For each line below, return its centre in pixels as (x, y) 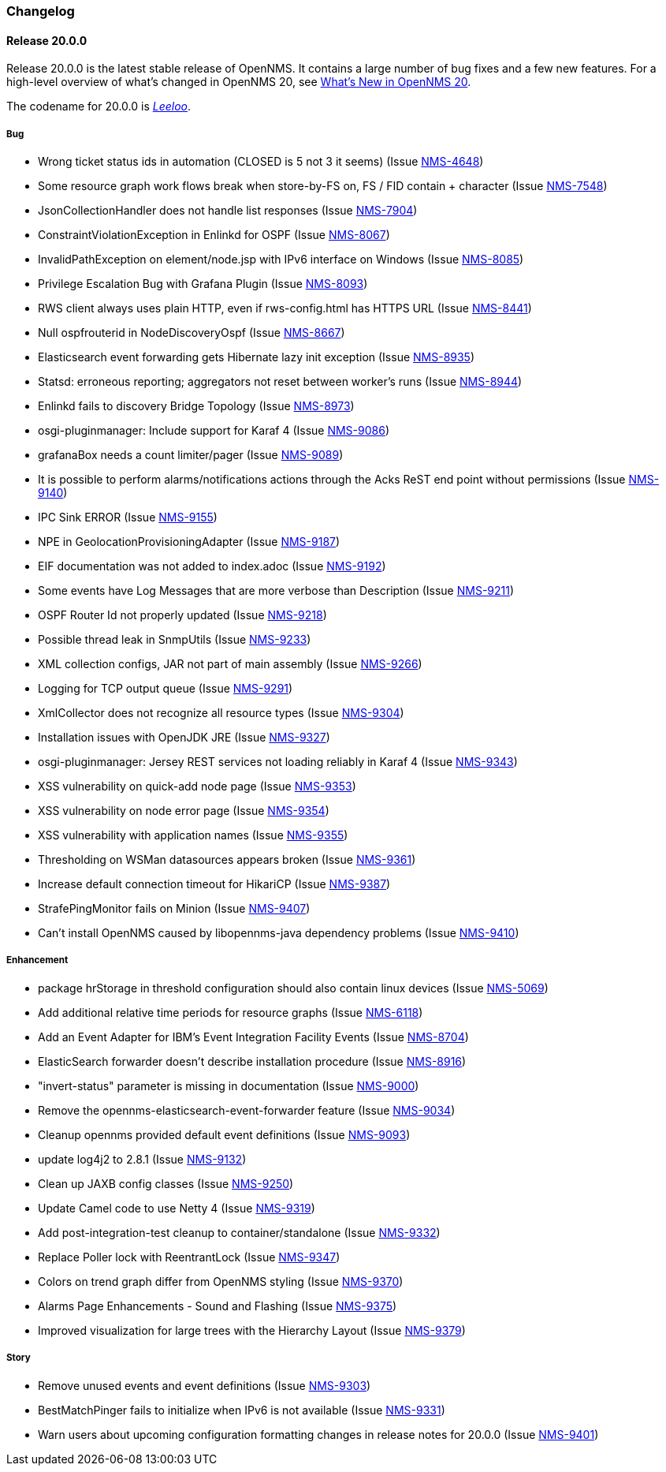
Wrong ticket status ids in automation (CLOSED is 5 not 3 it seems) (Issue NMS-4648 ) (261, 161)
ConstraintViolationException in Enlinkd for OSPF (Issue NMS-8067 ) (214, 235)
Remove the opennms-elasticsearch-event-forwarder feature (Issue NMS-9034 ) (247, 1110)
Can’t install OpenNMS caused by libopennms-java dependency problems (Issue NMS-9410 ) (279, 933)
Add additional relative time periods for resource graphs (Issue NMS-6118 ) (231, 1012)
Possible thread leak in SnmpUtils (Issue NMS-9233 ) (175, 639)
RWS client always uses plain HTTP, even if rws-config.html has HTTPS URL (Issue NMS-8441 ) (285, 308)
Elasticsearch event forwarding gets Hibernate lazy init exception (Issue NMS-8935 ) (257, 357)
